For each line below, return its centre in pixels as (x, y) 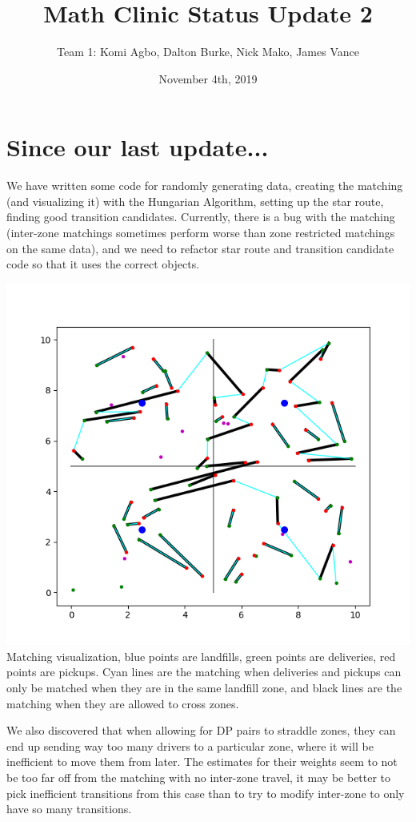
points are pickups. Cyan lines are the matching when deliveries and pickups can (204, 672)
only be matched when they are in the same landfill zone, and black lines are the (204, 688)
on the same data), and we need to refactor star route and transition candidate (200, 248)
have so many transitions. (69, 809)
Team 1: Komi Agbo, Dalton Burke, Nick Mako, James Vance (208, 52)
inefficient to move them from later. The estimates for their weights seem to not (202, 762)
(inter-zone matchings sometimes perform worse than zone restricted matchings (201, 233)
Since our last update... (138, 147)
